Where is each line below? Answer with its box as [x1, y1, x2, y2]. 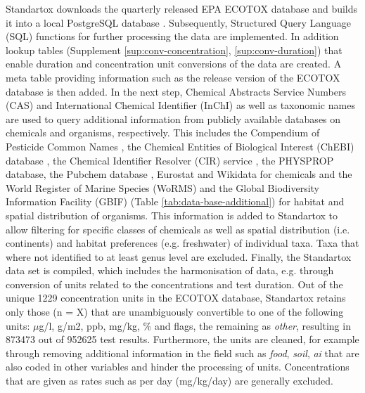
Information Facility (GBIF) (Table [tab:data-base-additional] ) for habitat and [6, 194, 345, 209]
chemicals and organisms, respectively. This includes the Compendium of [6, 125, 320, 140]
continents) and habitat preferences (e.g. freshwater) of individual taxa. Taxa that [6, 236, 359, 250]
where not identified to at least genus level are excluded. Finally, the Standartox [6, 249, 352, 264]
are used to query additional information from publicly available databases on [6, 111, 341, 126]
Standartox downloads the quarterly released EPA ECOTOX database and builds [6, 1, 358, 15]
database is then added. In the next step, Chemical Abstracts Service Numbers [6, 84, 346, 98]
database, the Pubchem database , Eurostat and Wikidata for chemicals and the [6, 167, 352, 181]
